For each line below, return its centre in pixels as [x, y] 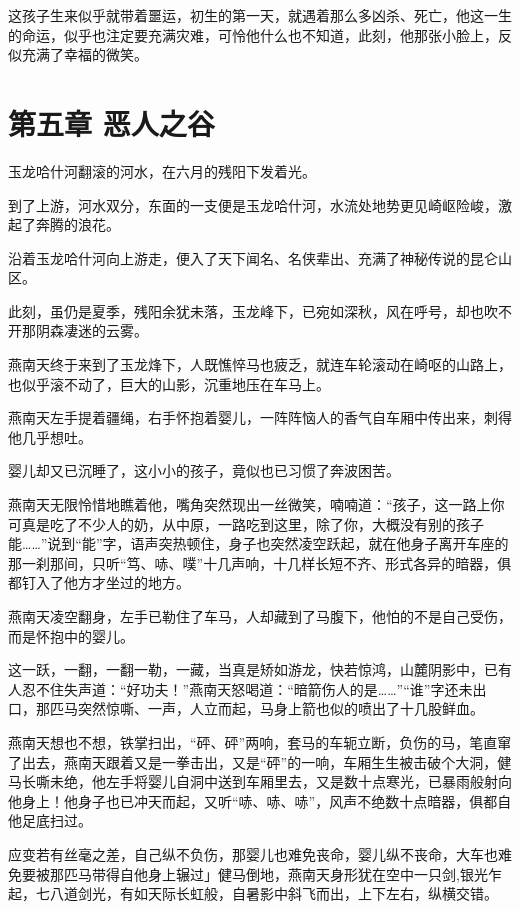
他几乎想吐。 [50, 436]
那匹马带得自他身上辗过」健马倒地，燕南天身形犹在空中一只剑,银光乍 [275, 873]
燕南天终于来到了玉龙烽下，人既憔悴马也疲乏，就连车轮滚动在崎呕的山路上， [260, 364]
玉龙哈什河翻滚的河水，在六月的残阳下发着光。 [162, 170]
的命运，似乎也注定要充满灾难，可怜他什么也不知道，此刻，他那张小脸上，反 [260, 34]
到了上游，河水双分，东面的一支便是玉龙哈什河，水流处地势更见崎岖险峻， [253, 204]
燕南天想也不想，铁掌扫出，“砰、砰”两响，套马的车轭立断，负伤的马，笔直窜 [260, 741]
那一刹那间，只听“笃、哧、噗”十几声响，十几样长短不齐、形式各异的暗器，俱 [260, 562]
